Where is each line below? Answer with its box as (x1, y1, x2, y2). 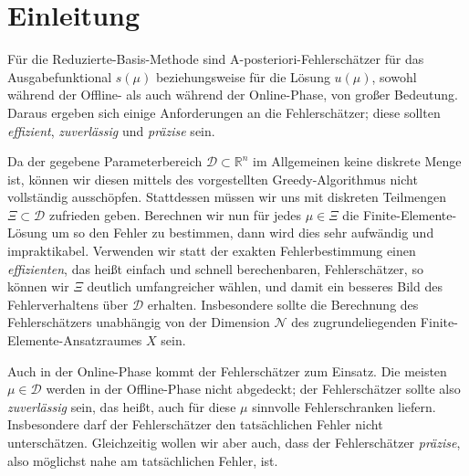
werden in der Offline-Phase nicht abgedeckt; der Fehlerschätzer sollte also (46, 379, 461, 398)
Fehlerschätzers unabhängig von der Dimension (7, 312, 270, 332)
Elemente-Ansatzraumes (7, 331, 142, 350)
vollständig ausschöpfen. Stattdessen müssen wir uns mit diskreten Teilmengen (7, 187, 447, 206)
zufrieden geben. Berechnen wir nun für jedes (48, 205, 302, 224)
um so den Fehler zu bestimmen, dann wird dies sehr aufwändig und (51, 223, 434, 242)
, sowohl (371, 67, 417, 86)
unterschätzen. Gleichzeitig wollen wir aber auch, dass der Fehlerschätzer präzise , (7, 433, 461, 451)
